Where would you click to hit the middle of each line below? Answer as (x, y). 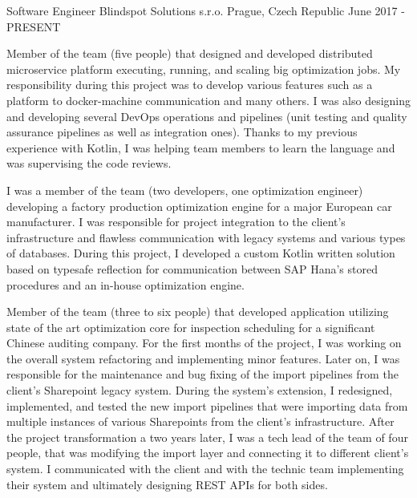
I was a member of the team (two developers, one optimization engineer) (185, 190)
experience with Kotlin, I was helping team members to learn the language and (201, 147)
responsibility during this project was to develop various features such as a (190, 85)
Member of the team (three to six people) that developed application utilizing (198, 312)
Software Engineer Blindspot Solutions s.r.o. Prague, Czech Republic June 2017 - (206, 10)
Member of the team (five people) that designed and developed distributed (190, 53)
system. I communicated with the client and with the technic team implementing (205, 469)
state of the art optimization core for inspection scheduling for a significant (191, 327)
